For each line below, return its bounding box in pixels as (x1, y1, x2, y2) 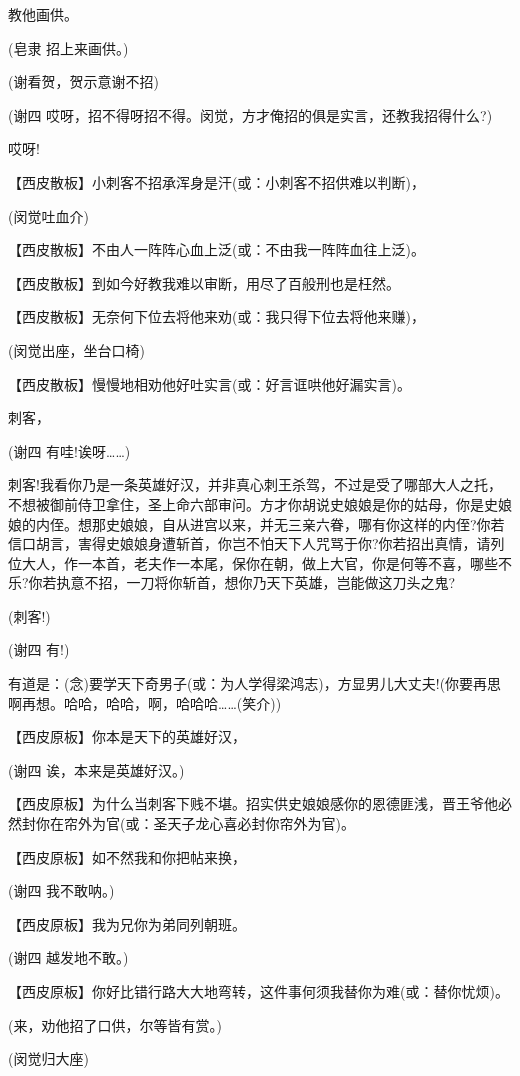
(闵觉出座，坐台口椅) (8, 339, 145, 360)
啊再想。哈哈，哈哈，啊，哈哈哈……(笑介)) (8, 692, 282, 713)
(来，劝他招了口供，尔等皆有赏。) (8, 1014, 222, 1035)
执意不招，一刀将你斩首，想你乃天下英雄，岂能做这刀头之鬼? (56, 572, 456, 593)
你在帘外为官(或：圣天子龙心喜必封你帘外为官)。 (35, 813, 355, 834)
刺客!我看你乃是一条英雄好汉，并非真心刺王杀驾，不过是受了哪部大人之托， (8, 474, 502, 495)
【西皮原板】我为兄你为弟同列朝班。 (8, 913, 246, 934)
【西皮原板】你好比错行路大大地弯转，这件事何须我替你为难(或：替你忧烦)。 (8, 981, 509, 1001)
